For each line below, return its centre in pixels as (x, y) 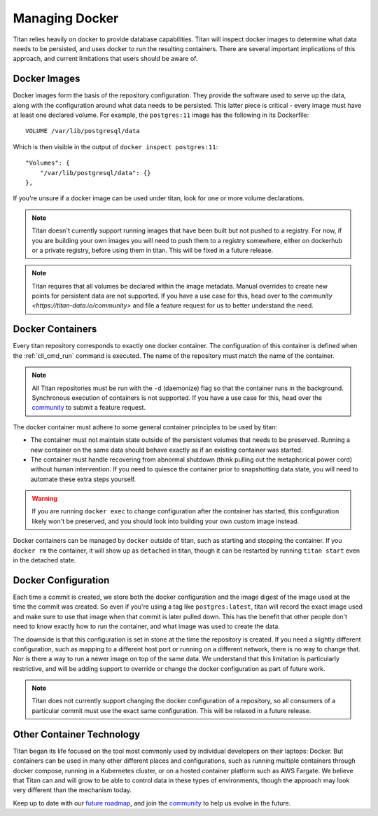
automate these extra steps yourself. (83, 479)
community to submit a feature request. (89, 408)
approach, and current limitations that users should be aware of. (105, 59)
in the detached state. (44, 560)
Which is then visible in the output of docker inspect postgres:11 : (115, 146)
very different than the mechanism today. (72, 790)
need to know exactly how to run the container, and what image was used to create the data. (146, 626)
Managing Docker (66, 18)
